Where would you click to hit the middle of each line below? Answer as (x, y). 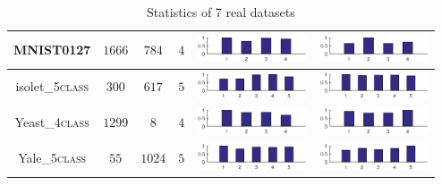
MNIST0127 (52, 50)
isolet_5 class (52, 86)
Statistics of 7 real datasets (221, 12)
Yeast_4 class (52, 122)
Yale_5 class (52, 158)
